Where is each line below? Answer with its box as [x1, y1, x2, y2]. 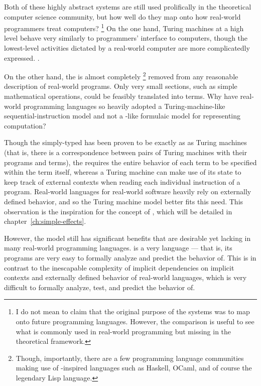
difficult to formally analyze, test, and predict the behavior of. [4, 282, 195, 292]
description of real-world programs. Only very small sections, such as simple [4, 81, 237, 91]
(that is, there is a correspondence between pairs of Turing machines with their [4, 147, 247, 158]
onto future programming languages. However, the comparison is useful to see [16, 316, 254, 326]
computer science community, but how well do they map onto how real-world [4, 11, 241, 22]
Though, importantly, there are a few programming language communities [16, 352, 244, 363]
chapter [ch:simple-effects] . [4, 216, 86, 226]
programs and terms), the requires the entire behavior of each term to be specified [4, 157, 257, 167]
